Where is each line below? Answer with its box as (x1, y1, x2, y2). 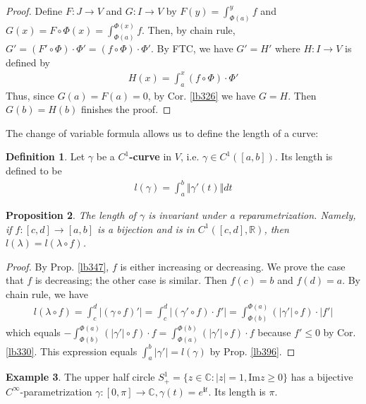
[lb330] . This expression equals (6, 343, 138, 358)
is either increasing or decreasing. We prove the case (120, 259, 346, 273)
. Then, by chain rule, (142, 23, 236, 37)
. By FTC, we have (150, 41, 233, 56)
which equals (6, 325, 61, 340)
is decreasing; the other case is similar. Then (35, 273, 227, 287)
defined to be (6, 163, 62, 178)
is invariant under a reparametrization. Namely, (148, 207, 356, 222)
